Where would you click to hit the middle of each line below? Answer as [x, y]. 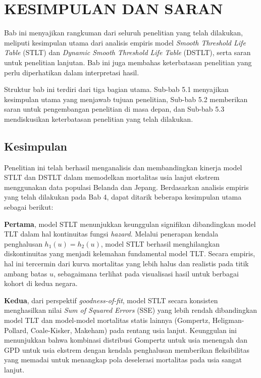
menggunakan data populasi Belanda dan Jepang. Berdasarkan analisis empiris [126, 187]
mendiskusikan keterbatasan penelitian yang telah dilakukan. [99, 119]
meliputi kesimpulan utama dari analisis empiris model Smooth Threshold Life [125, 42]
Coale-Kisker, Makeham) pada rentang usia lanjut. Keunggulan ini [134, 330]
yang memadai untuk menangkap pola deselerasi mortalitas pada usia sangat [123, 360]
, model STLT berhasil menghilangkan [160, 243]
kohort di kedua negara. [41, 283]
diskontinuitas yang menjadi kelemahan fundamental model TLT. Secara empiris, [130, 253]
